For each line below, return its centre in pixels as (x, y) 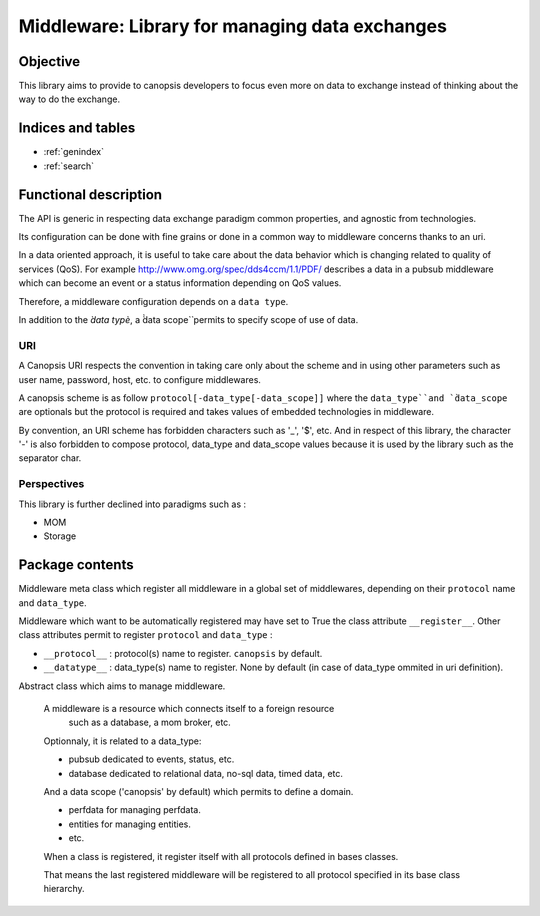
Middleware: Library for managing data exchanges (232, 26)
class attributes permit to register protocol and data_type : (145, 635)
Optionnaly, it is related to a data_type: (122, 741)
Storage (60, 536)
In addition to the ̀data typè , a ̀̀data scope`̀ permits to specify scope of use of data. (188, 319)
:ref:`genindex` (74, 152)
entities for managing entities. (130, 824)
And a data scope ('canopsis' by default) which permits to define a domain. (198, 791)
